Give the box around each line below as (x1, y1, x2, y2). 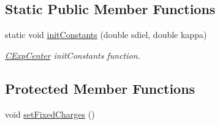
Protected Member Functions (5, 78, 195, 97)
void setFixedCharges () (5, 107, 95, 120)
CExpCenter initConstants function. (5, 48, 140, 61)
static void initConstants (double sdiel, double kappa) (5, 28, 207, 41)
